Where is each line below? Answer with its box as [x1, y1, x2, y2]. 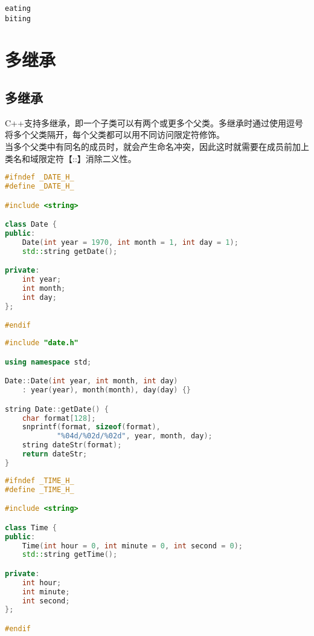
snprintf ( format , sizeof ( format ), [22, 423, 161, 432]
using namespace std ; [5, 357, 92, 366]
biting [5, 14, 31, 23]
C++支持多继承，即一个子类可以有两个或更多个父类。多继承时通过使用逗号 [5, 116, 303, 129]
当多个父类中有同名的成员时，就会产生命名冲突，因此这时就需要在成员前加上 [5, 140, 309, 153]
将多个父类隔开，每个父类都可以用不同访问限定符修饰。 [5, 128, 225, 141]
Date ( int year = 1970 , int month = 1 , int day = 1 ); [22, 238, 239, 247]
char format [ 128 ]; [22, 414, 96, 423]
